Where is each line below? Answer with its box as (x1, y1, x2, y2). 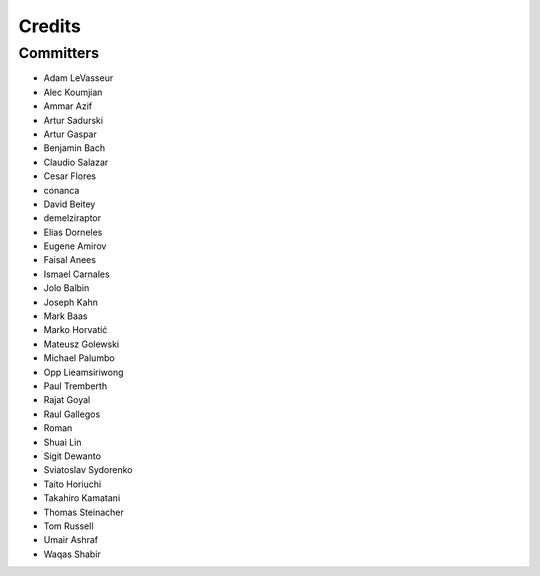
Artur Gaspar (43, 128, 97, 140)
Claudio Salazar (43, 156, 109, 168)
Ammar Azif (43, 100, 93, 112)
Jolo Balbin (43, 282, 90, 294)
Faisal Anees (43, 254, 97, 266)
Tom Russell (43, 520, 94, 532)
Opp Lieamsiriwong (43, 366, 124, 378)
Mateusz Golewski (43, 338, 120, 350)
